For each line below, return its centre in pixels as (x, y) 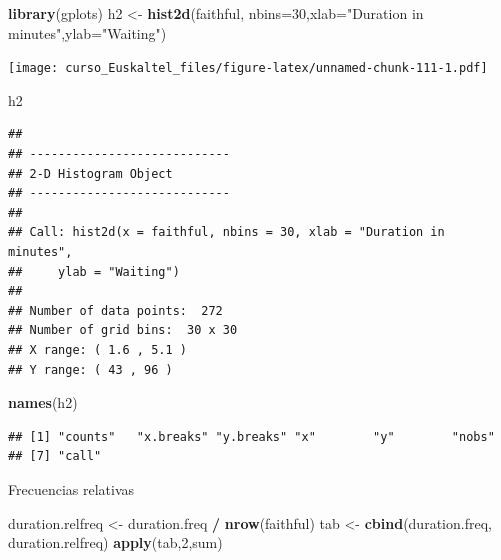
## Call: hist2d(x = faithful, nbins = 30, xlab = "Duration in (226, 232)
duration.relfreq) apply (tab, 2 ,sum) (115, 542)
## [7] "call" (55, 456)
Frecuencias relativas (71, 488)
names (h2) (43, 402)
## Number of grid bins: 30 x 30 (123, 330)
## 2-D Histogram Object (90, 173)
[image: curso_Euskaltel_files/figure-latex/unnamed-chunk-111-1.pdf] (248, 68)
